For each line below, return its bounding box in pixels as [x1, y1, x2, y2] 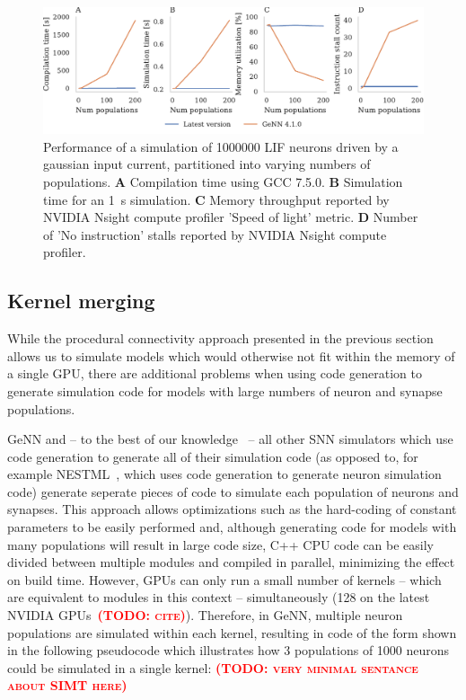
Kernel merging [7, 287, 155, 315]
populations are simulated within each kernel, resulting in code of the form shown [7, 623, 457, 642]
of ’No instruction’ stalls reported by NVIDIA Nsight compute [43, 225, 387, 244]
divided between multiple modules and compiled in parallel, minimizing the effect [7, 553, 455, 572]
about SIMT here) [7, 676, 127, 695]
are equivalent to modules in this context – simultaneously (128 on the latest [7, 588, 430, 607]
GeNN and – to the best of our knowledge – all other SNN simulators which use [7, 430, 453, 448]
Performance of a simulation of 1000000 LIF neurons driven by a [43, 137, 399, 155]
